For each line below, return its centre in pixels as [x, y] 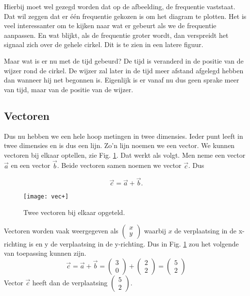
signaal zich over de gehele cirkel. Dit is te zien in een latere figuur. [104, 44]
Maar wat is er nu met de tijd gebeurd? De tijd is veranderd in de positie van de [124, 60]
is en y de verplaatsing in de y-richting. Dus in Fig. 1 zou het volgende [134, 243]
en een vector [31, 165]
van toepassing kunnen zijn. [45, 253]
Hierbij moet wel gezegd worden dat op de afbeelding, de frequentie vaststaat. [120, 6]
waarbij [155, 230]
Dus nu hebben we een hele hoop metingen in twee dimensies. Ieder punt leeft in [124, 136]
